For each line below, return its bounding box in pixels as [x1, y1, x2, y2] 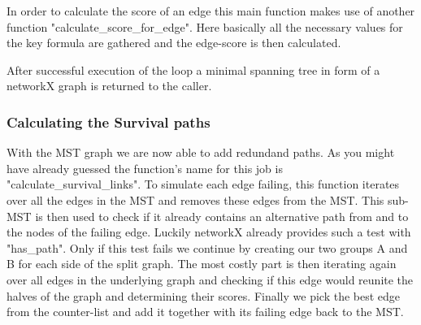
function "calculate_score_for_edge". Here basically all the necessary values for [7, 18, 403, 35]
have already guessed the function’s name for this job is [7, 159, 283, 176]
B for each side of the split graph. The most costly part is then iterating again [7, 255, 397, 272]
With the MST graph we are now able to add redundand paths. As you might [7, 144, 395, 161]
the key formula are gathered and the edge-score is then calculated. [7, 34, 341, 51]
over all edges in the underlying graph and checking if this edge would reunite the [7, 271, 414, 288]
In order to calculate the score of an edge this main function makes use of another [7, 2, 415, 19]
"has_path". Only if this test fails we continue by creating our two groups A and [7, 239, 408, 256]
